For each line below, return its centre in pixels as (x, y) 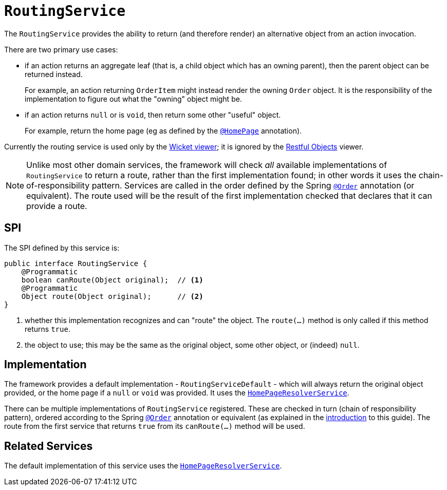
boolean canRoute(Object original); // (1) (112, 280)
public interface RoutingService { (76, 263)
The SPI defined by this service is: (62, 248)
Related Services (49, 446)
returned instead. (54, 74)
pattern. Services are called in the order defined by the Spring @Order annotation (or (253, 185)
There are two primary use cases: (61, 49)
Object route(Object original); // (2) (112, 296)
